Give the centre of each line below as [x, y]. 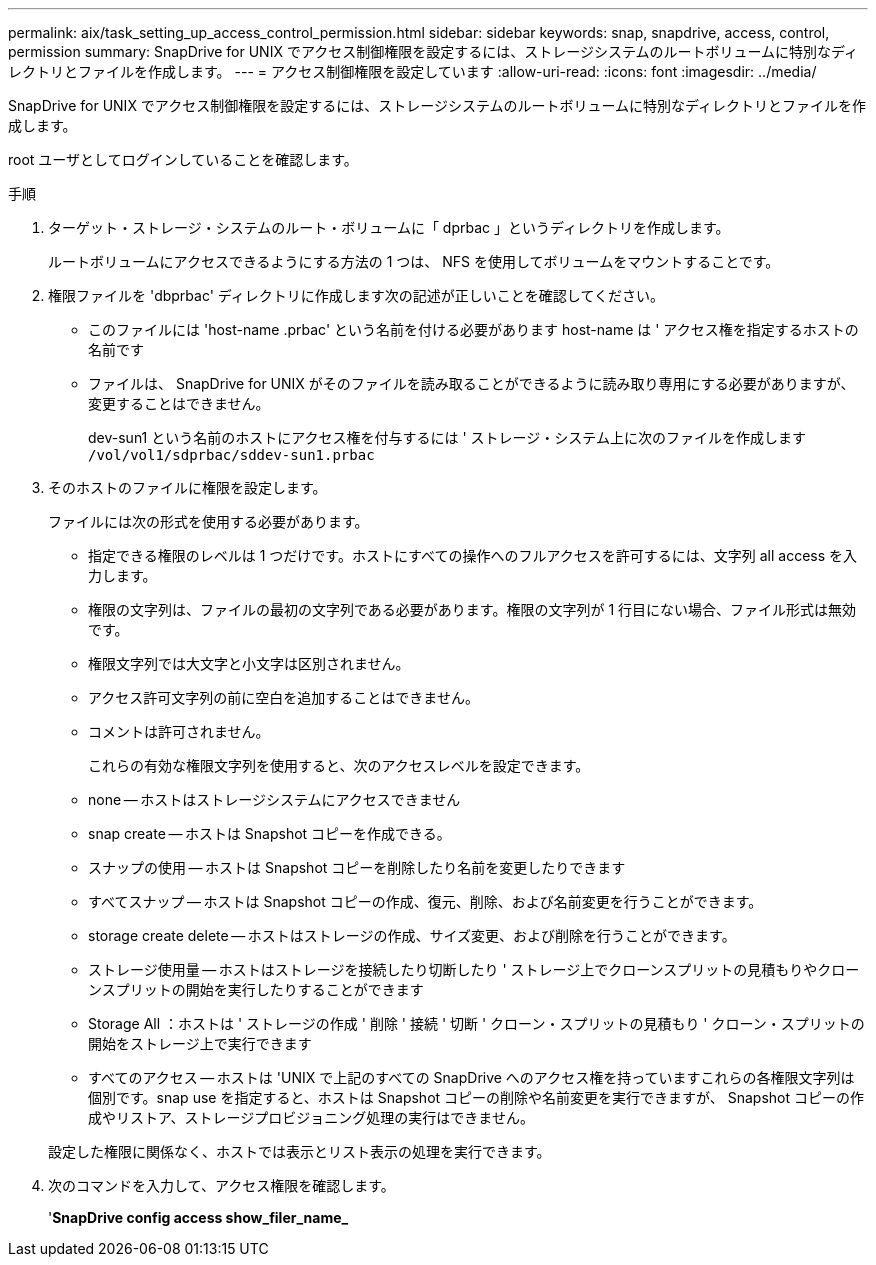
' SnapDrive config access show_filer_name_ [198, 1217]
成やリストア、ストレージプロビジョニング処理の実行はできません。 [311, 1117]
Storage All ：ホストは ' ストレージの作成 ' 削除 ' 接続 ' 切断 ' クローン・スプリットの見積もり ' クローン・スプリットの [476, 1023]
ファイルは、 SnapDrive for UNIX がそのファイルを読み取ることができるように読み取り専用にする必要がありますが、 [471, 383]
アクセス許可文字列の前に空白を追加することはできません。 [283, 697]
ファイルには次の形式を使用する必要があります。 [208, 521]
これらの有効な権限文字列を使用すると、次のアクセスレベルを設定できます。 [339, 765]
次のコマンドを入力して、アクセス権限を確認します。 [221, 1185]
